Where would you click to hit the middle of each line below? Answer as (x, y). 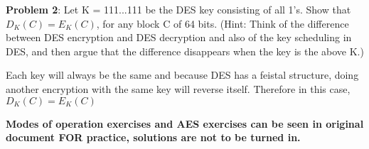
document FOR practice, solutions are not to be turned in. (153, 137)
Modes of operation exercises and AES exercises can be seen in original (185, 123)
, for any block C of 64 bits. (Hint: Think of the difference (223, 23)
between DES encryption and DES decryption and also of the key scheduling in (179, 37)
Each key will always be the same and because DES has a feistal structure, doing (182, 75)
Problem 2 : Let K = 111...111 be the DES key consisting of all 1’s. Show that (178, 9)
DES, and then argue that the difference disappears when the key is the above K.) (185, 51)
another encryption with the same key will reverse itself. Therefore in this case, (178, 88)
